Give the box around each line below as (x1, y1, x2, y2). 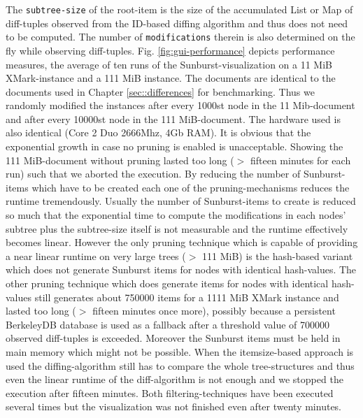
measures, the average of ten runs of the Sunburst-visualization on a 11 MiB (6, 57, 333, 71)
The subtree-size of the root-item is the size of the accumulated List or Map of (6, 2, 353, 16)
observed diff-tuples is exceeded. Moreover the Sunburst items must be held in (6, 331, 341, 345)
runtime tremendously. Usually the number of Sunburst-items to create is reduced (6, 194, 356, 208)
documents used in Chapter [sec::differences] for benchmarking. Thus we (6, 84, 315, 99)
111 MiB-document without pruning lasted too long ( (6, 152, 234, 167)
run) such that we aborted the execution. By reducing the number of (6, 166, 301, 181)
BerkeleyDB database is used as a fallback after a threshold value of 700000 (6, 317, 330, 331)
